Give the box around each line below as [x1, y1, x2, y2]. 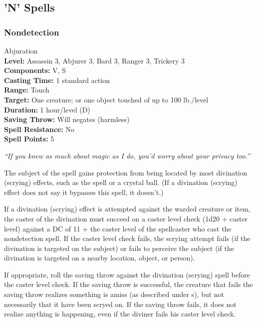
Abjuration [4, 45, 38, 55]
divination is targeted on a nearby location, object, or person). [4, 252, 195, 263]
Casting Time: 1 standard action [4, 74, 110, 85]
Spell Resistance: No [4, 123, 74, 134]
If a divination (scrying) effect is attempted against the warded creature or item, [4, 203, 251, 214]
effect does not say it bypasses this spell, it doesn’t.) [4, 186, 164, 197]
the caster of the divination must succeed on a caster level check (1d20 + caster [4, 213, 248, 223]
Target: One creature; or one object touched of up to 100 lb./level [4, 94, 209, 104]
